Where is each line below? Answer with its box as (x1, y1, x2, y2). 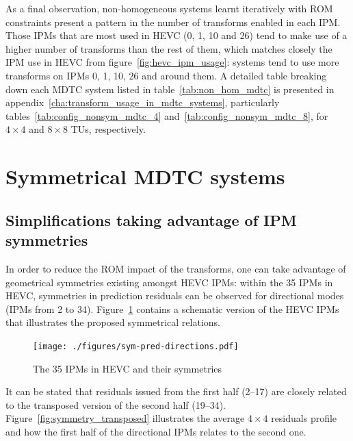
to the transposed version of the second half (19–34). (5, 397, 226, 412)
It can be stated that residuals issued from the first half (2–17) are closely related (5, 384, 347, 399)
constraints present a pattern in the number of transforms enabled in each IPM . (5, 14, 341, 29)
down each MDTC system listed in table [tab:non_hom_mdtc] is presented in (5, 81, 335, 96)
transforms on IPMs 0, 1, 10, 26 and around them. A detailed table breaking (5, 68, 327, 82)
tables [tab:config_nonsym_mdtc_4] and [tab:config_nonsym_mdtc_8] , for (5, 108, 328, 123)
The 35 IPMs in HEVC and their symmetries (33, 361, 222, 375)
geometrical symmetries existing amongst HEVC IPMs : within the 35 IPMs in (5, 275, 333, 289)
